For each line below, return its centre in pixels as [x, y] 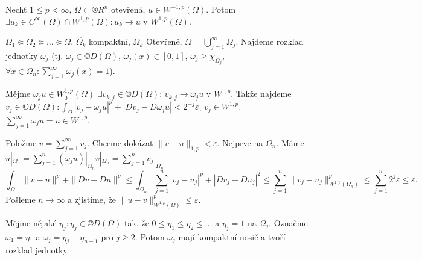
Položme [21, 142]
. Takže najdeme [261, 94]
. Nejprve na [240, 142]
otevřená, [128, 9]
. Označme [288, 222]
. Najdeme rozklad [270, 41]
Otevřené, [164, 41]
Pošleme [21, 199]
